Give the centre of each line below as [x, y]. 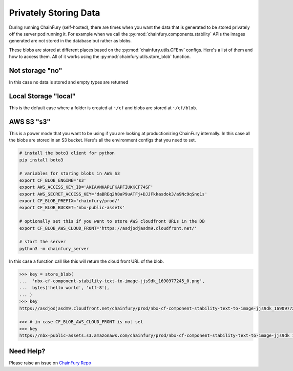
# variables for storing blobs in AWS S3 [70, 174]
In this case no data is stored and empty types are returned [69, 82]
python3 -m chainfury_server [54, 248]
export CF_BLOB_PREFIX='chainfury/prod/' [70, 201]
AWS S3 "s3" [30, 122]
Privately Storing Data [54, 13]
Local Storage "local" [42, 96]
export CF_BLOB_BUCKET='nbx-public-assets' [72, 208]
